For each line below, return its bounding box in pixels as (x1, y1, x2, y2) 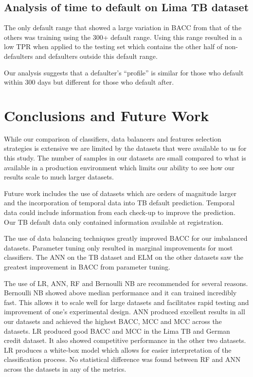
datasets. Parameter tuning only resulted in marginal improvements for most (4, 242, 233, 252)
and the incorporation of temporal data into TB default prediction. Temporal (4, 197, 235, 208)
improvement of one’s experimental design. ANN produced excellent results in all (4, 306, 245, 317)
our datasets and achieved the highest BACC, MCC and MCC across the (4, 316, 222, 326)
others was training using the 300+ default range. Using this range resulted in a (4, 32, 242, 42)
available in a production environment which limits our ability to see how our (4, 162, 235, 172)
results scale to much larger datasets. (4, 172, 114, 182)
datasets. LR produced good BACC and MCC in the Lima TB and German (4, 325, 230, 336)
